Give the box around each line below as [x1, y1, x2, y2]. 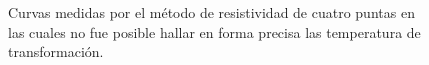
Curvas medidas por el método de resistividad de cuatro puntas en [8, 2, 415, 23]
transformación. [8, 41, 104, 62]
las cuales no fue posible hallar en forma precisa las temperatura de [8, 21, 421, 42]
